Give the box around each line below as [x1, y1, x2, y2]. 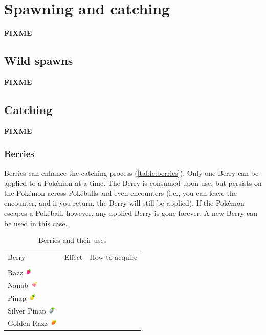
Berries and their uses [38, 235, 107, 245]
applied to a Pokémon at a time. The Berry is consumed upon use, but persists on [4, 177, 262, 188]
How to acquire [90, 251, 138, 262]
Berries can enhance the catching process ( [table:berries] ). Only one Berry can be [4, 167, 259, 178]
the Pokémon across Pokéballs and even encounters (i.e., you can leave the [4, 187, 237, 198]
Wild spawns [4, 53, 73, 69]
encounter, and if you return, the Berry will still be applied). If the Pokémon [4, 197, 245, 208]
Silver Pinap [8, 305, 46, 316]
